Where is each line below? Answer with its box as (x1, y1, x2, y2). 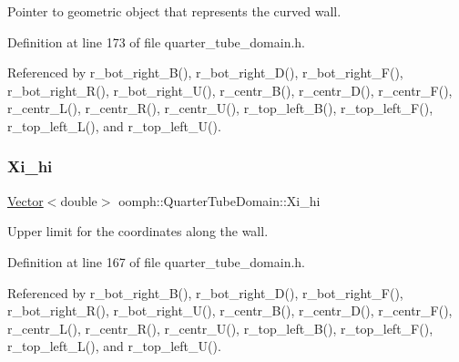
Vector (7, 191, 44, 210)
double (60, 191, 97, 210)
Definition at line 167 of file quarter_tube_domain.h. (7, 252, 305, 271)
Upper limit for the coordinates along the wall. (7, 222, 269, 241)
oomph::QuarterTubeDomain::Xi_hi (118, 191, 321, 210)
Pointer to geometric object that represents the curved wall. (7, 2, 342, 20)
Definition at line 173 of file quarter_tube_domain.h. (7, 32, 305, 51)
